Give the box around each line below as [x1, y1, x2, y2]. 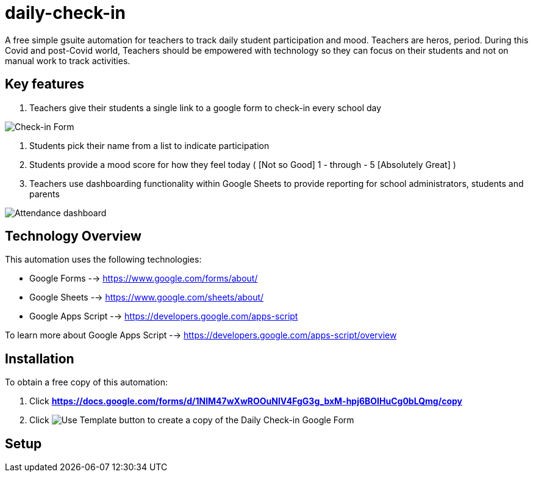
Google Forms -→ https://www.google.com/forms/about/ [29, 273, 258, 284]
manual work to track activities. [5, 55, 131, 66]
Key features [5, 76, 84, 92]
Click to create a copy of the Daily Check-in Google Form [29, 415, 354, 426]
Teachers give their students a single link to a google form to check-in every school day [29, 102, 382, 113]
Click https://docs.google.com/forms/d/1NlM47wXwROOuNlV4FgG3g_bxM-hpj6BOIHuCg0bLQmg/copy [29, 396, 462, 407]
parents [29, 188, 60, 199]
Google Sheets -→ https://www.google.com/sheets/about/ [29, 292, 264, 303]
